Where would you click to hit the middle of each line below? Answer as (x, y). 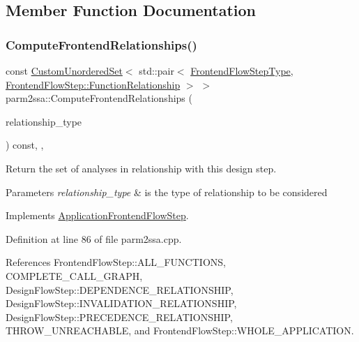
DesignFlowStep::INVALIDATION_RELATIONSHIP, (121, 303)
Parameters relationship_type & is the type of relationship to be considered (167, 192)
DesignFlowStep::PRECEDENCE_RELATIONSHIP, (119, 317)
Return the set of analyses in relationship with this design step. (141, 168)
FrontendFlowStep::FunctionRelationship (93, 84)
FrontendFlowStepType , (242, 70)
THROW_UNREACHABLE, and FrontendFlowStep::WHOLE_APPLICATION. (180, 330)
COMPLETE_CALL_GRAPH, (74, 275)
